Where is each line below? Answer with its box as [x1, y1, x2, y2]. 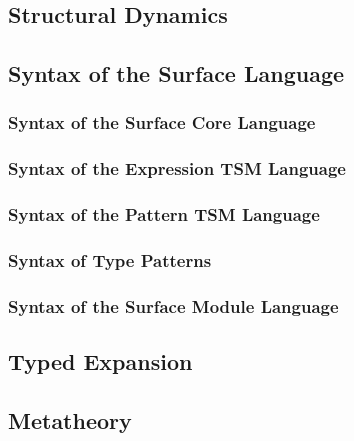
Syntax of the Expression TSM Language [8, 156, 346, 181]
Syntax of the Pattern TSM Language [8, 202, 320, 227]
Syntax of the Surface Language [8, 58, 345, 89]
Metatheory [8, 404, 132, 435]
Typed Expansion [8, 346, 193, 377]
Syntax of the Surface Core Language [8, 110, 316, 135]
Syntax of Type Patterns [8, 248, 212, 273]
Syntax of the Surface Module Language [8, 293, 339, 318]
